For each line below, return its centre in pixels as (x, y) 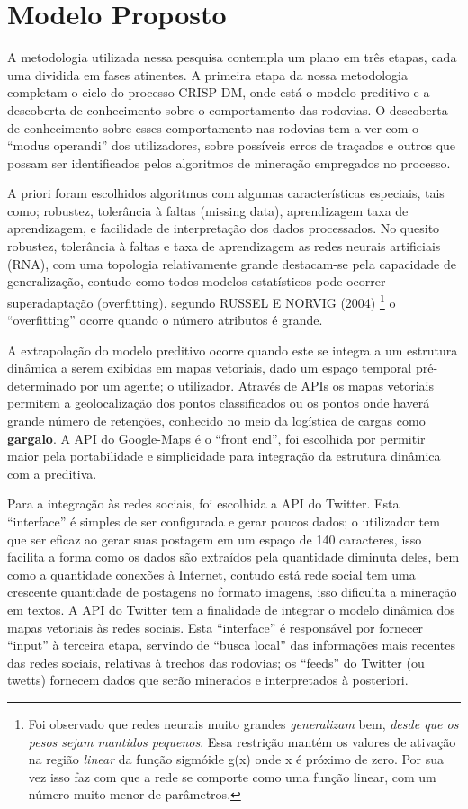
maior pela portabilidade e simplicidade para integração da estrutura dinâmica (224, 456)
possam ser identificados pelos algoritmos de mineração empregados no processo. (229, 162)
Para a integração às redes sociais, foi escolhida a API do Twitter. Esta (203, 503)
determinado (42, 385)
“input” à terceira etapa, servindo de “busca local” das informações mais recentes (231, 645)
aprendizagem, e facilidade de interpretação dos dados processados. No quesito (224, 228)
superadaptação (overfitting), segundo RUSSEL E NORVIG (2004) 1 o (202, 301)
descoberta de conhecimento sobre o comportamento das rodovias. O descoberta (228, 109)
